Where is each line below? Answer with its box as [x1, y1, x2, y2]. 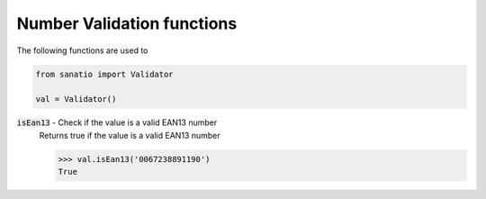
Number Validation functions [16, 14, 238, 33]
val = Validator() [35, 95, 117, 104]
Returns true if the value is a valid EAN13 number [39, 130, 220, 140]
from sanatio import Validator [35, 68, 175, 79]
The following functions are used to [16, 45, 148, 56]
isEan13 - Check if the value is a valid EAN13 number [16, 117, 218, 128]
